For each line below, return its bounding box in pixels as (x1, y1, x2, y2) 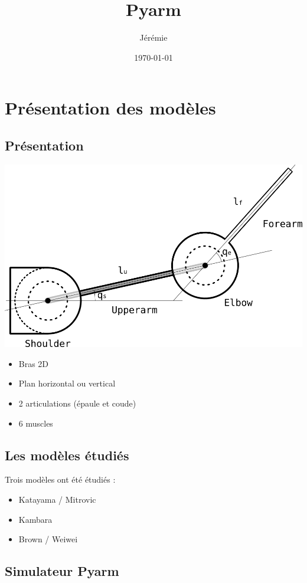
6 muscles (18, 417, 53, 429)
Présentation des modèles (5, 96, 216, 120)
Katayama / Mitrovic (18, 493, 96, 505)
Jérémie (139, 31, 168, 44)
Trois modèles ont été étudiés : (5, 473, 116, 486)
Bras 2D (18, 357, 49, 369)
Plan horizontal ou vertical (18, 377, 116, 389)
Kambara (18, 513, 53, 525)
